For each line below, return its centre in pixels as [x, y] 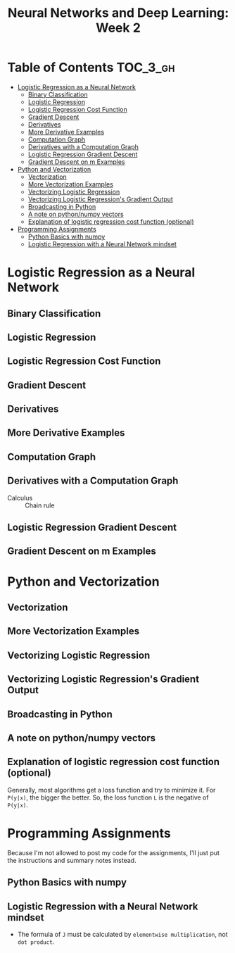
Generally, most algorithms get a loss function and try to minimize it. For [112, 790]
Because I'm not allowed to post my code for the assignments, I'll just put [114, 852]
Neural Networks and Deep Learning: [118, 13]
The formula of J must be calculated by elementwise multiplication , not [122, 934]
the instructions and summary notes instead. [72, 860]
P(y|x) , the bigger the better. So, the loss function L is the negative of [108, 797]
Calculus [20, 498]
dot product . [36, 942]
